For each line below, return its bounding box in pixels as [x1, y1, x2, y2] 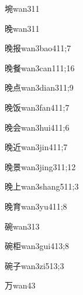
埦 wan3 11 [5, 2, 40, 14]
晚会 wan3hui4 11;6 [5, 121, 70, 133]
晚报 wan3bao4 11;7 [5, 42, 71, 54]
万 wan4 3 [5, 279, 36, 291]
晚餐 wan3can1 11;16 [5, 61, 75, 74]
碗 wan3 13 [5, 220, 40, 232]
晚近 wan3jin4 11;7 [5, 141, 68, 153]
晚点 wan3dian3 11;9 [5, 81, 74, 94]
